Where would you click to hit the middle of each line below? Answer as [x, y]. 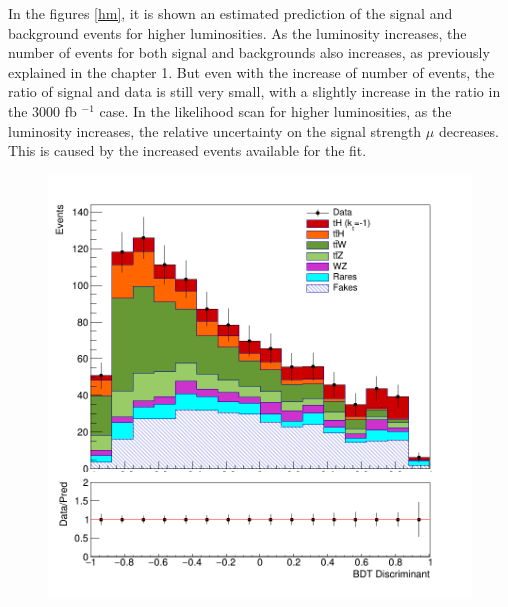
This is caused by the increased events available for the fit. [187, 150]
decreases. [469, 130]
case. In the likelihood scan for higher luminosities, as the [275, 110]
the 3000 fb [42, 110]
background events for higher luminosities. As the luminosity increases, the [237, 32]
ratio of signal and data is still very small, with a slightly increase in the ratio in [254, 91]
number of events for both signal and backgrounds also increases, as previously [249, 52]
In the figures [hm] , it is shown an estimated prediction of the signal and [230, 13]
